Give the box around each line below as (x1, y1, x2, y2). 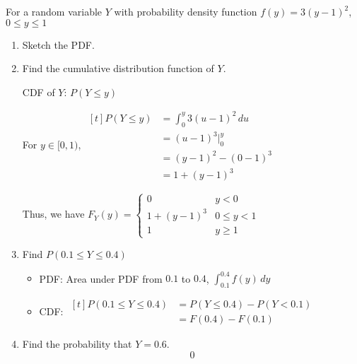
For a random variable (6, 4, 103, 18)
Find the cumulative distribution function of (22, 61, 214, 76)
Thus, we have (22, 206, 85, 221)
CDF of (22, 84, 55, 99)
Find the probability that (22, 336, 132, 351)
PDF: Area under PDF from (39, 271, 163, 286)
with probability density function (114, 4, 257, 18)
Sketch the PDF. (22, 37, 95, 52)
